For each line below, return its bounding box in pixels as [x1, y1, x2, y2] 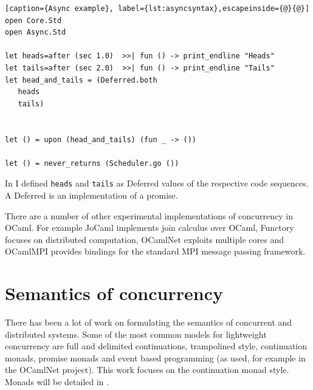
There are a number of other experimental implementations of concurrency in [5, 209, 294, 222]
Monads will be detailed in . [5, 375, 109, 388]
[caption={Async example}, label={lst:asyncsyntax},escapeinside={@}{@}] [5, 4, 310, 13]
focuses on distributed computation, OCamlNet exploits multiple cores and [5, 233, 284, 245]
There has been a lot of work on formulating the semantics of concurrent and [5, 316, 292, 329]
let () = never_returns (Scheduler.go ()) [5, 159, 179, 168]
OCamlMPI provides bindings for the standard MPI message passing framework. [5, 245, 306, 258]
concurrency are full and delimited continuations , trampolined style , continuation [5, 340, 308, 352]
